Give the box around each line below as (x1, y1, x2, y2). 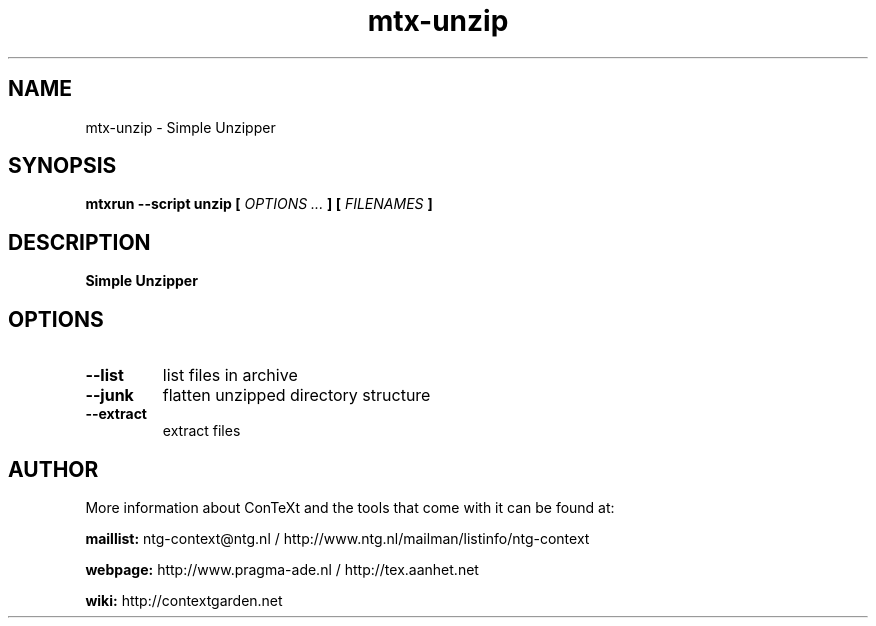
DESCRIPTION (8, 229, 151, 255)
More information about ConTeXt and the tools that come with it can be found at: (85, 498, 615, 516)
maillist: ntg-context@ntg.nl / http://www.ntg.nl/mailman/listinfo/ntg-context (85, 529, 590, 547)
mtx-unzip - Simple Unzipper (85, 118, 276, 136)
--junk (85, 385, 134, 406)
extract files (162, 422, 241, 440)
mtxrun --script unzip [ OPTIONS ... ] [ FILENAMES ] (85, 195, 433, 213)
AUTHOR (8, 456, 99, 482)
